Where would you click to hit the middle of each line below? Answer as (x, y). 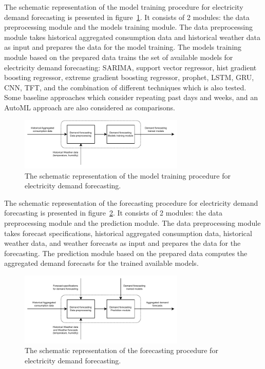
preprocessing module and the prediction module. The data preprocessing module (132, 222)
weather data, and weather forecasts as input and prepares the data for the (122, 243)
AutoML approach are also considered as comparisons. (90, 107)
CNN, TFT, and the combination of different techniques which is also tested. (125, 87)
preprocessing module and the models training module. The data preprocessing (128, 27)
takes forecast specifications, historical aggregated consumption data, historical (128, 233)
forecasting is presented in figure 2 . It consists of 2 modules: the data (113, 213)
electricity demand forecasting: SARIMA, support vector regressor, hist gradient (130, 67)
